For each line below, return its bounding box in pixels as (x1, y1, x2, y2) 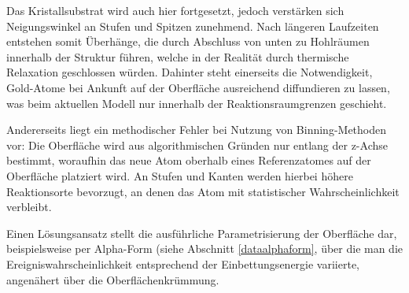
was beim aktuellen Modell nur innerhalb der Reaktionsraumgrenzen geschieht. (6, 95, 387, 111)
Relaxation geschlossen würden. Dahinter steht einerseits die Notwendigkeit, (6, 64, 373, 80)
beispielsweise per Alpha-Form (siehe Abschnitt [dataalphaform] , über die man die (6, 240, 403, 257)
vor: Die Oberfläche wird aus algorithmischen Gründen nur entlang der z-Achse (6, 136, 388, 153)
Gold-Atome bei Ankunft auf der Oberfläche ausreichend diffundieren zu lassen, (6, 79, 390, 95)
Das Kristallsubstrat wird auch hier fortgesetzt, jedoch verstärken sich (6, 2, 345, 18)
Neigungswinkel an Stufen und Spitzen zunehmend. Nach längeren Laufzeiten (6, 17, 379, 34)
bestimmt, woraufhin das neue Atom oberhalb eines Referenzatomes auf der (6, 152, 371, 169)
